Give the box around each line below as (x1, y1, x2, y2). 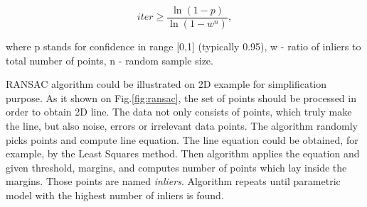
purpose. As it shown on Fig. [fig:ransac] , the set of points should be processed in (6, 90, 356, 105)
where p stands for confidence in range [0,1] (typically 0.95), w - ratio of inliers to (6, 39, 361, 54)
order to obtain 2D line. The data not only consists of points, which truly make (6, 104, 352, 119)
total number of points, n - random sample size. (6, 52, 213, 67)
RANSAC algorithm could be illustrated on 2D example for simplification (6, 77, 327, 91)
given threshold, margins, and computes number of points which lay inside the (6, 160, 347, 174)
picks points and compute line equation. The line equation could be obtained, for (6, 132, 358, 147)
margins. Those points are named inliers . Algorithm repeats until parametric (6, 174, 341, 189)
